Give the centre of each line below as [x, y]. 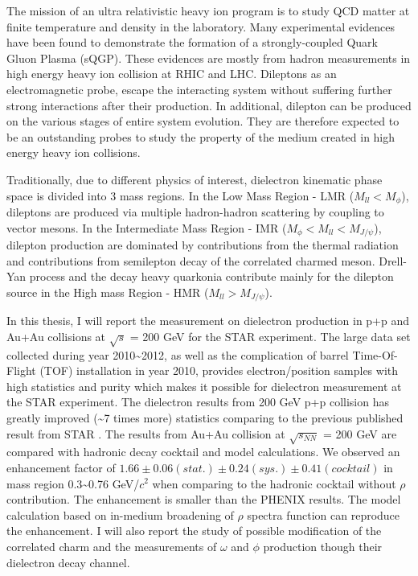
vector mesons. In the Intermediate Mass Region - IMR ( [147, 227]
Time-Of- [375, 354]
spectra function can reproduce [324, 514]
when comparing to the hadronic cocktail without [274, 483]
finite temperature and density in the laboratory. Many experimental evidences [201, 26]
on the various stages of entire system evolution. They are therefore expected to [203, 121]
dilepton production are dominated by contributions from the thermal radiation [203, 245]
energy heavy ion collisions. [74, 152]
